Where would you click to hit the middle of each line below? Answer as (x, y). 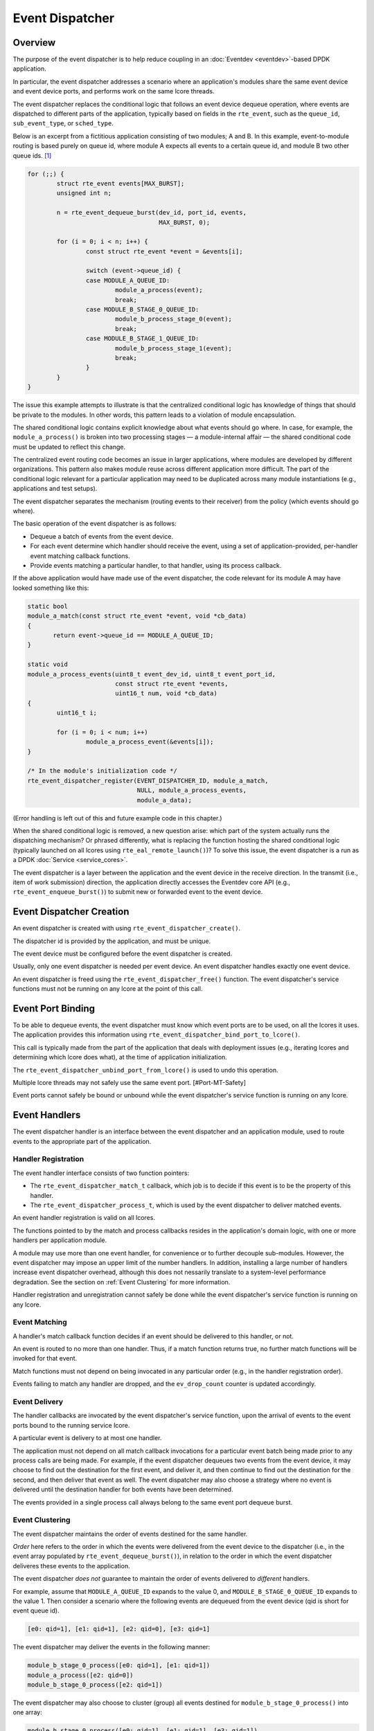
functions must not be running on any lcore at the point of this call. (108, 989)
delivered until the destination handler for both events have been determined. (123, 1489)
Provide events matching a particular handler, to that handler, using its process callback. (156, 565)
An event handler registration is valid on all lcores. (84, 1218)
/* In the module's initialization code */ (103, 771)
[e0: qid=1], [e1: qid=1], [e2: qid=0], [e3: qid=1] (119, 1629)
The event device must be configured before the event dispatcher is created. (123, 953)
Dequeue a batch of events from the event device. (102, 536)
